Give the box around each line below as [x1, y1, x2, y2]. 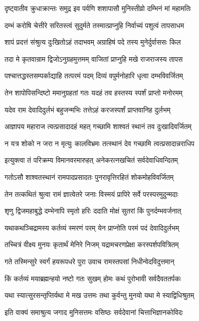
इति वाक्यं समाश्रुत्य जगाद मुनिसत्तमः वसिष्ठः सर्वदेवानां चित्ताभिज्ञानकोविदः [5, 306, 183, 317]
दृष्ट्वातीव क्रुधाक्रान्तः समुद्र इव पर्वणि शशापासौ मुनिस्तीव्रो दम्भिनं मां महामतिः [5, 3, 191, 13]
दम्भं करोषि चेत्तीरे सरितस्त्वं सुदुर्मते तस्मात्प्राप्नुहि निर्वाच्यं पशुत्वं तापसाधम [5, 20, 184, 30]
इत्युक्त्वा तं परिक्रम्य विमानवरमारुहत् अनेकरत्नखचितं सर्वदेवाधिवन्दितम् [5, 155, 178, 165]
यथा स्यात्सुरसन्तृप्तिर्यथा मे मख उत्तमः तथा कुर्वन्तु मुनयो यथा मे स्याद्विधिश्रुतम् [5, 290, 194, 300]
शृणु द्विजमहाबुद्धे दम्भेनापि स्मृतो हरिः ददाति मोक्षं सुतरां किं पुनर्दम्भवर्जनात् [5, 205, 181, 216]
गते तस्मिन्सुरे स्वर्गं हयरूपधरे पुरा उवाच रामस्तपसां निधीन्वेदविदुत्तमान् [5, 256, 174, 266]
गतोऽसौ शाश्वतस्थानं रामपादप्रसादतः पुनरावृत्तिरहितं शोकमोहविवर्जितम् [5, 171, 174, 182]
